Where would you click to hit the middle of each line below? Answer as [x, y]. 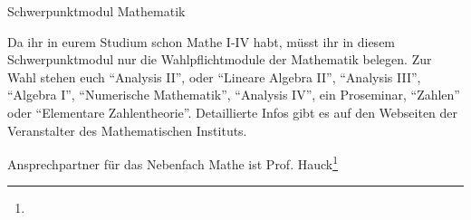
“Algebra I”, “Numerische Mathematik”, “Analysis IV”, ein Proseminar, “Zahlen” [234, 95]
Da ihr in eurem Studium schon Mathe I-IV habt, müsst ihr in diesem [202, 41]
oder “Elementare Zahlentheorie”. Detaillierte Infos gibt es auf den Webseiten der [233, 112]
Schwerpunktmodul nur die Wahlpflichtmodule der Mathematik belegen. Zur [220, 59]
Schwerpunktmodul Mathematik [96, 11]
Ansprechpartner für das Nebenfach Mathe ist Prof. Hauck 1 [173, 163]
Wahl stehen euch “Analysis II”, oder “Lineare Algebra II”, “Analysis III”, [214, 77]
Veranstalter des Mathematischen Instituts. [127, 130]
